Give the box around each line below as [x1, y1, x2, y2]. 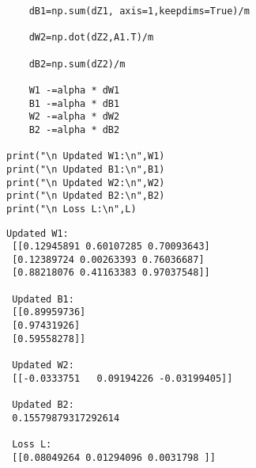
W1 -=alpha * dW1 [28, 84, 120, 96]
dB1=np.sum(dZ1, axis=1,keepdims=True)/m [28, 6, 250, 17]
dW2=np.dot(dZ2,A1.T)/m [28, 32, 154, 44]
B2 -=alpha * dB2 [28, 124, 120, 135]
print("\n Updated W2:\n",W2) [6, 177, 165, 188]
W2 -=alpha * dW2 [28, 111, 120, 123]
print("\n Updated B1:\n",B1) [6, 163, 165, 175]
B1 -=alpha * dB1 [28, 97, 120, 109]
